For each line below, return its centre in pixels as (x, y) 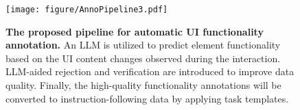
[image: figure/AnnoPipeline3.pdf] (87, 10)
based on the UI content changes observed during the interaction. (143, 58)
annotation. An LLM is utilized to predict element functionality (143, 45)
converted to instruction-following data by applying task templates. (147, 98)
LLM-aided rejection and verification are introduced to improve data (150, 71)
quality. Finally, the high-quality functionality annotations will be (143, 85)
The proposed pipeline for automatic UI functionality (135, 31)
